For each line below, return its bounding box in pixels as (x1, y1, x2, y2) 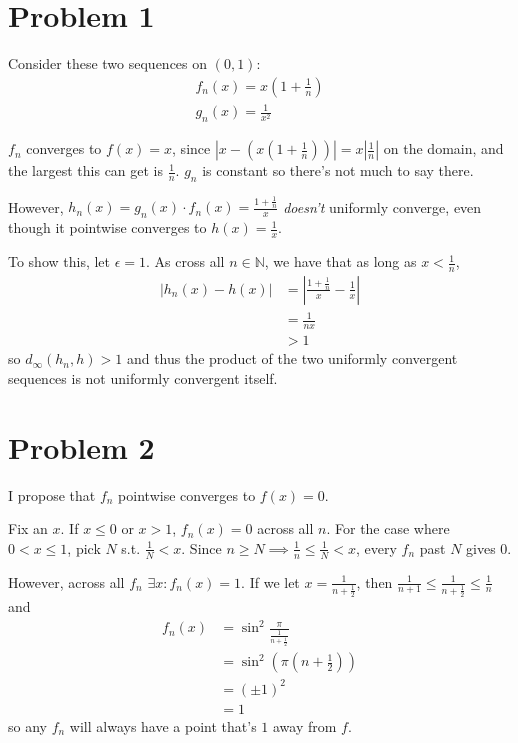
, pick (67, 537, 101, 558)
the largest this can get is (8, 160, 164, 181)
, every (355, 537, 397, 558)
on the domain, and (383, 138, 504, 159)
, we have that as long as (264, 251, 417, 272)
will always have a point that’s (69, 715, 257, 736)
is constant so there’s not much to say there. (202, 160, 474, 181)
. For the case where (326, 518, 450, 539)
